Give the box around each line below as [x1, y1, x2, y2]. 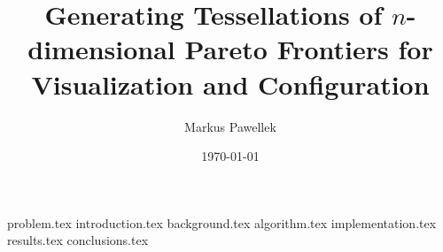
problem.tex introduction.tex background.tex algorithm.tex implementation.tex [7, 213, 437, 232]
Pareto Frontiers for [184, 31, 433, 67]
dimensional [27, 31, 175, 67]
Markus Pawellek [184, 117, 276, 135]
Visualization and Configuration [31, 65, 430, 102]
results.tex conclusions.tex [7, 231, 149, 249]
